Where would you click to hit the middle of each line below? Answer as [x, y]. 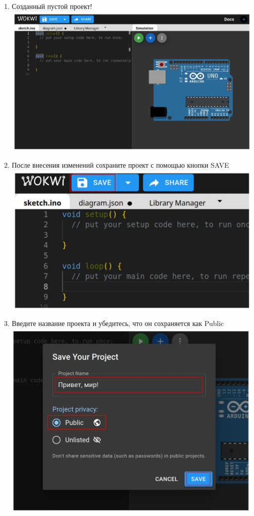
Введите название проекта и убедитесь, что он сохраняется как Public [118, 323]
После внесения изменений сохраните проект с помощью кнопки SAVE [120, 165]
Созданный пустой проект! [52, 6]
